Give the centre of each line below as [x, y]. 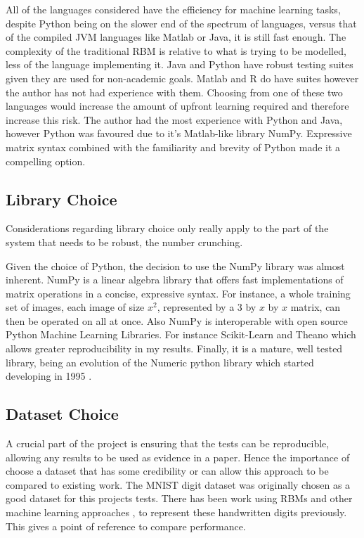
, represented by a [196, 307]
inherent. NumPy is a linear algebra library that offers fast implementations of [175, 280]
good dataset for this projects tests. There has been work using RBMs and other [179, 498]
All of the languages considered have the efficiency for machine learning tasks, [173, 9]
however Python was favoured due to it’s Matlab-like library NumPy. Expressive [179, 133]
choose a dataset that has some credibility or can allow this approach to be [167, 471]
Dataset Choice [62, 414]
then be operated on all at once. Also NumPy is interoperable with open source [177, 320]
